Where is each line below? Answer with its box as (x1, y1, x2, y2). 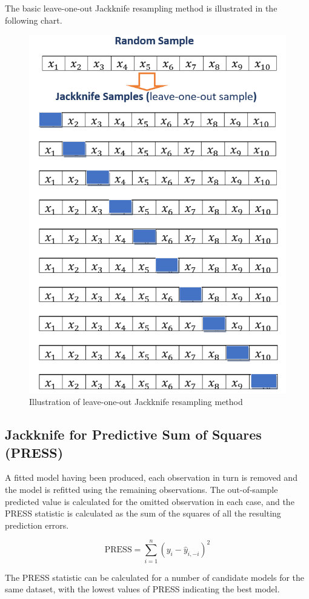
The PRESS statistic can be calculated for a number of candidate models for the (5, 571, 305, 583)
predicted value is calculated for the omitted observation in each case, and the (5, 495, 294, 507)
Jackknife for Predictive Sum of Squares (5, 425, 262, 444)
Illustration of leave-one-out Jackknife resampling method (29, 395, 243, 408)
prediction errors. (5, 518, 69, 531)
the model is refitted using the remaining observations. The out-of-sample (5, 483, 278, 495)
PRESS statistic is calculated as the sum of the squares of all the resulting (5, 507, 281, 520)
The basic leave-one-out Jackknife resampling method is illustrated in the (5, 2, 277, 14)
